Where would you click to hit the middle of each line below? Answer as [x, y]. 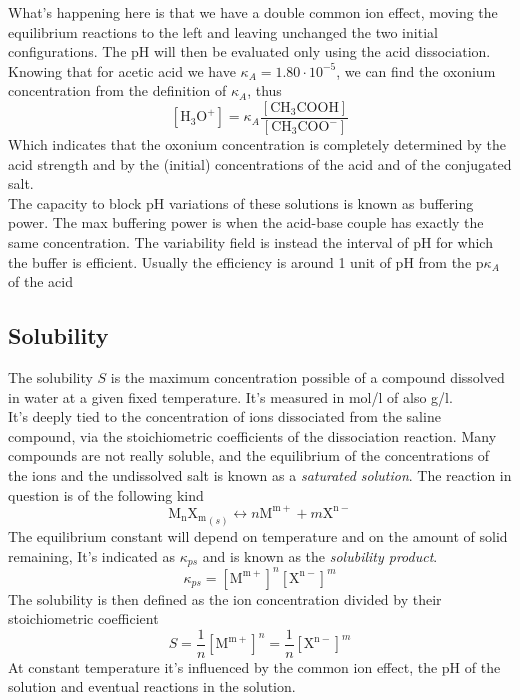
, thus [264, 90]
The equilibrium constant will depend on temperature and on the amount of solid [258, 535]
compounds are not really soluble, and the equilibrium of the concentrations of [249, 455]
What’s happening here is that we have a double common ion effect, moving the [253, 12]
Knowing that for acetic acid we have [122, 70]
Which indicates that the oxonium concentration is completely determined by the [257, 144]
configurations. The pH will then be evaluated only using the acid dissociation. [249, 51]
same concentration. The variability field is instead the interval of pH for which [250, 242]
